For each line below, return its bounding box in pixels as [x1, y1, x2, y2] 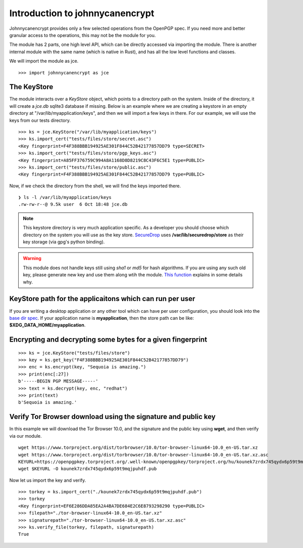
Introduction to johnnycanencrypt [9, 8, 155, 19]
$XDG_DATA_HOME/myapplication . [9, 322, 86, 328]
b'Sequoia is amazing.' [18, 400, 77, 405]
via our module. [9, 433, 42, 439]
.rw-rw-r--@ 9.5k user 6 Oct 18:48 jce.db [18, 201, 128, 207]
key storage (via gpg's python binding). [23, 239, 105, 245]
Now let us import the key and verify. [9, 477, 86, 483]
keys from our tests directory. [9, 117, 71, 123]
